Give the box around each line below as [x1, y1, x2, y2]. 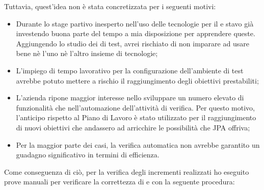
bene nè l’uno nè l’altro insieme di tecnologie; [16, 48, 158, 59]
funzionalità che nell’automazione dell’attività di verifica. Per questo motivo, [16, 102, 255, 113]
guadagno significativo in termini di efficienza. [16, 149, 160, 160]
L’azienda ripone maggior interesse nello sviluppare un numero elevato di [16, 92, 244, 103]
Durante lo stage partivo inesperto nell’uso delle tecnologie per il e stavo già [16, 18, 254, 29]
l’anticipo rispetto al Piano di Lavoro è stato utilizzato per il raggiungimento [16, 112, 256, 123]
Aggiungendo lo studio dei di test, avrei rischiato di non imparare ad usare [16, 38, 249, 48]
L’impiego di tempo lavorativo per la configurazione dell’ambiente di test [16, 65, 244, 75]
